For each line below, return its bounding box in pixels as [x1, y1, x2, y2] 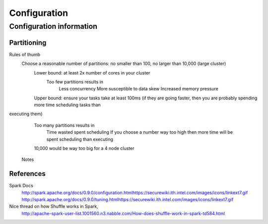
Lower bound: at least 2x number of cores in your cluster [34, 70, 150, 75]
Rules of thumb [9, 51, 41, 57]
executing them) [9, 111, 43, 117]
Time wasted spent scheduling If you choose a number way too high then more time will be [46, 129, 233, 135]
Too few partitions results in [46, 78, 104, 84]
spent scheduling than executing [46, 136, 114, 142]
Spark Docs [9, 183, 33, 189]
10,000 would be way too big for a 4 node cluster [34, 146, 134, 151]
